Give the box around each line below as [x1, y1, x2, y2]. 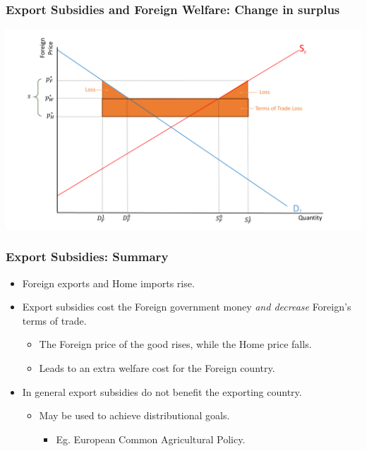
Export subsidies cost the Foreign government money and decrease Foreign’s [22, 299, 351, 314]
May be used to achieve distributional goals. [39, 408, 230, 423]
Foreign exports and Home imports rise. [22, 275, 195, 290]
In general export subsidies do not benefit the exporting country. [22, 384, 302, 399]
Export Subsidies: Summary [6, 248, 169, 265]
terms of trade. [22, 313, 87, 327]
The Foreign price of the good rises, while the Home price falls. [39, 337, 312, 351]
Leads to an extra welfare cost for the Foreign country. [39, 360, 275, 375]
